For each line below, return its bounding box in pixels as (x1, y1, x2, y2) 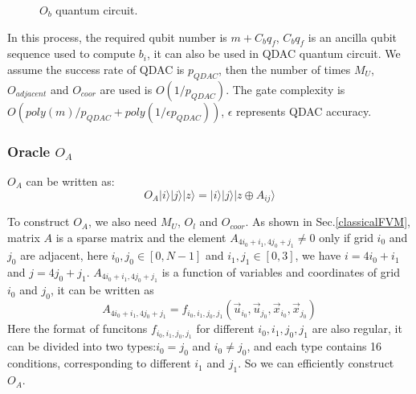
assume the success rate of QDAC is (7, 60, 185, 77)
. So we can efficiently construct (238, 355, 394, 371)
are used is (100, 80, 153, 97)
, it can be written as (50, 281, 154, 298)
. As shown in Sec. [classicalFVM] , (245, 213, 410, 230)
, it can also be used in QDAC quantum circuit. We (147, 45, 401, 62)
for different (196, 320, 255, 337)
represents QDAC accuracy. (236, 102, 372, 119)
